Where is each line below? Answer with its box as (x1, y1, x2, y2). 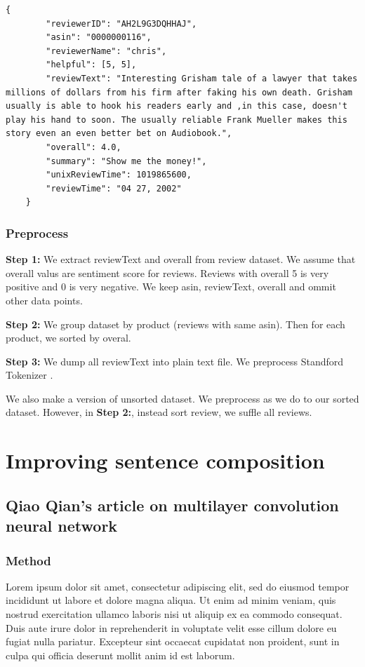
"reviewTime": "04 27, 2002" (46, 183, 182, 194)
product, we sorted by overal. (6, 330, 131, 345)
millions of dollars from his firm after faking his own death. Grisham (6, 87, 352, 97)
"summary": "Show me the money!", (46, 156, 207, 166)
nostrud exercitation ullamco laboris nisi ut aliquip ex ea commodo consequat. (6, 607, 343, 621)
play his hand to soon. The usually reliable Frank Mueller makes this (6, 114, 347, 125)
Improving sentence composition (6, 446, 325, 475)
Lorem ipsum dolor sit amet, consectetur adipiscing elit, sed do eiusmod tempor (6, 579, 350, 593)
